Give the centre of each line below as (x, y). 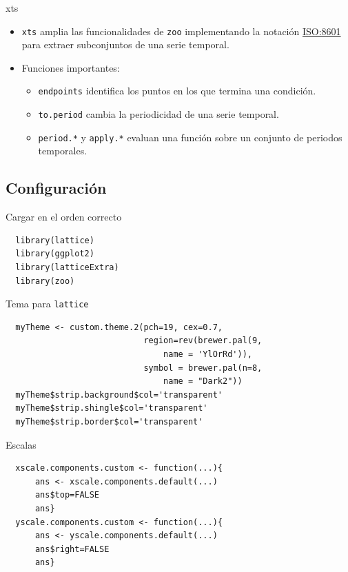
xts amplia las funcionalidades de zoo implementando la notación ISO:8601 (181, 31)
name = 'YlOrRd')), (208, 355)
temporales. (63, 151)
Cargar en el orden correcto (64, 217)
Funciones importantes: (71, 67)
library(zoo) (45, 281)
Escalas (21, 444)
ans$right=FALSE (72, 549)
